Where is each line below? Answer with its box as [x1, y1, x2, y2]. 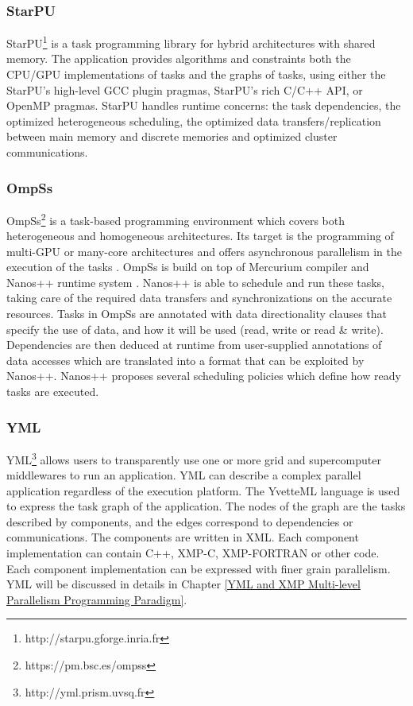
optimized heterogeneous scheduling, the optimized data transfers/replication [6, 112, 381, 129]
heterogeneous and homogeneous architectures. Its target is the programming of [6, 227, 394, 244]
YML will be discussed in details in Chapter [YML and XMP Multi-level [6, 576, 361, 592]
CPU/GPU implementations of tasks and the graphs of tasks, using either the [6, 66, 386, 83]
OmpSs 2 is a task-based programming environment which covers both [6, 209, 345, 228]
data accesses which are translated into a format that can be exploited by [6, 351, 365, 368]
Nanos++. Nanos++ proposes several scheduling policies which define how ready [6, 367, 401, 384]
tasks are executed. [6, 383, 99, 400]
